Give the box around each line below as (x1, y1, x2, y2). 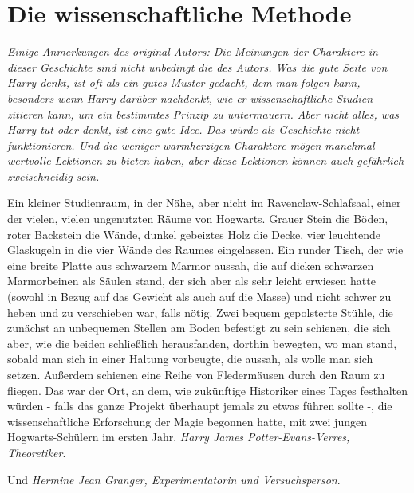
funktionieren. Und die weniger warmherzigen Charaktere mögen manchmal (7, 136, 375, 153)
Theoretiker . (7, 444, 66, 460)
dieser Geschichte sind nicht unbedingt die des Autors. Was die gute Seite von (7, 58, 388, 75)
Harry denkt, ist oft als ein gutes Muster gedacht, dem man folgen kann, (7, 74, 361, 91)
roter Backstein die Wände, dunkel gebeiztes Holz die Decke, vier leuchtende (7, 225, 381, 242)
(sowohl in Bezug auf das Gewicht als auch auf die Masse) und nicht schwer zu (7, 288, 392, 305)
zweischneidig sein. (7, 167, 100, 184)
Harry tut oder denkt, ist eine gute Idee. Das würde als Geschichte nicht (7, 121, 360, 138)
